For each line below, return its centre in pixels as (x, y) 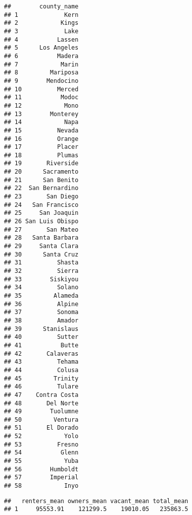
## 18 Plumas (41, 155)
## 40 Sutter (41, 337)
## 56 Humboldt (41, 469)
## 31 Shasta (41, 263)
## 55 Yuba (41, 461)
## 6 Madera (41, 56)
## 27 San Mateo (41, 229)
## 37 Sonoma (41, 312)
